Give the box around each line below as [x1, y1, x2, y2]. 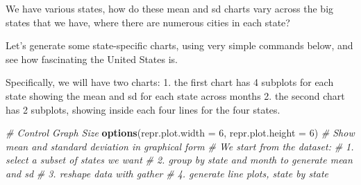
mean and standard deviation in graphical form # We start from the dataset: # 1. [6, 139, 354, 153]
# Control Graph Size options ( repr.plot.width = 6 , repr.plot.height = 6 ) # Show [6, 125, 355, 140]
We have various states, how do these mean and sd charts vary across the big [6, 1, 334, 15]
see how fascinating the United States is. [6, 51, 178, 66]
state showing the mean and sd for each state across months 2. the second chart [6, 88, 345, 103]
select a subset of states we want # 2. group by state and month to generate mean [6, 152, 353, 167]
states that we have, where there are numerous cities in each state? [6, 15, 290, 29]
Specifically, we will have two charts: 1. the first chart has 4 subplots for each [6, 75, 334, 89]
